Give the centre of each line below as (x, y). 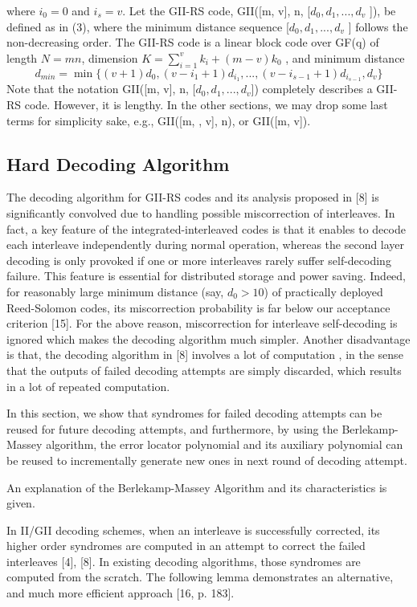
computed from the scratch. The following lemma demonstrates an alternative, (200, 577)
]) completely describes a (312, 89)
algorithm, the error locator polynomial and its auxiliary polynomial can (225, 444)
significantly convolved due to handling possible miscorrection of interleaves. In (201, 213)
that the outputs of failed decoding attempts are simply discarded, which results (204, 370)
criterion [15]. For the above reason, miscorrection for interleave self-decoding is (202, 323)
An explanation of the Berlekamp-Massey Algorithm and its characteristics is (197, 487)
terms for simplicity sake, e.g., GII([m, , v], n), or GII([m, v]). (159, 120)
